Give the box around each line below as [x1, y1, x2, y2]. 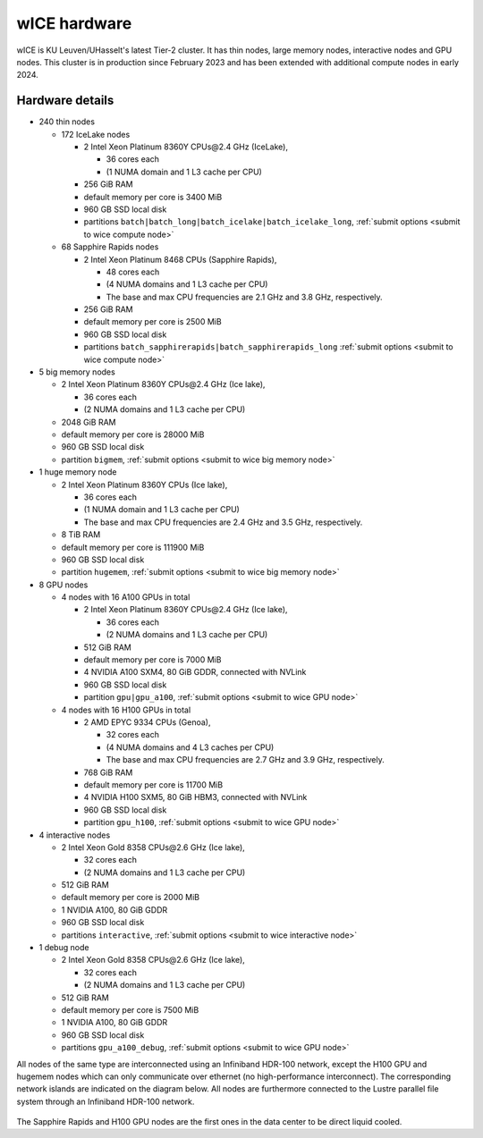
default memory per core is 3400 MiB [83, 191, 223, 202]
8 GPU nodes [38, 579, 89, 590]
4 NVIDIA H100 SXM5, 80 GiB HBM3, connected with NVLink [83, 792, 308, 803]
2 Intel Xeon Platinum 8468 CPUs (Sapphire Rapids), [83, 254, 277, 265]
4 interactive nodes [38, 830, 111, 840]
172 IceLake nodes [61, 129, 131, 139]
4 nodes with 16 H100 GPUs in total [61, 704, 191, 715]
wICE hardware [16, 13, 132, 33]
